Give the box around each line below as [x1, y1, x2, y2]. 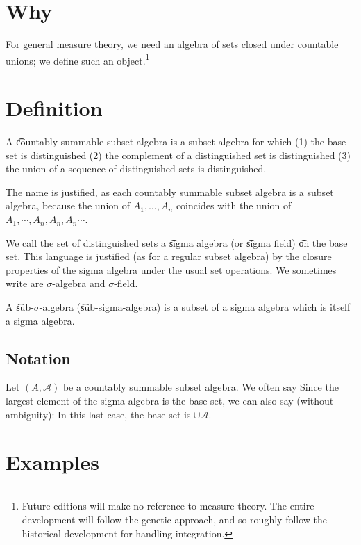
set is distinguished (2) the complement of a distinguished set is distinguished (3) [6, 147, 351, 162]
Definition [6, 94, 103, 122]
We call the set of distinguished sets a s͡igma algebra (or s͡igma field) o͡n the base [6, 235, 348, 250]
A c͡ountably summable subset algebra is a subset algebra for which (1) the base [6, 134, 346, 149]
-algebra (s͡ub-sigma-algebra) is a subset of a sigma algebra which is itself [39, 300, 351, 314]
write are [6, 276, 44, 291]
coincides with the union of [176, 198, 292, 213]
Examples [6, 448, 99, 476]
